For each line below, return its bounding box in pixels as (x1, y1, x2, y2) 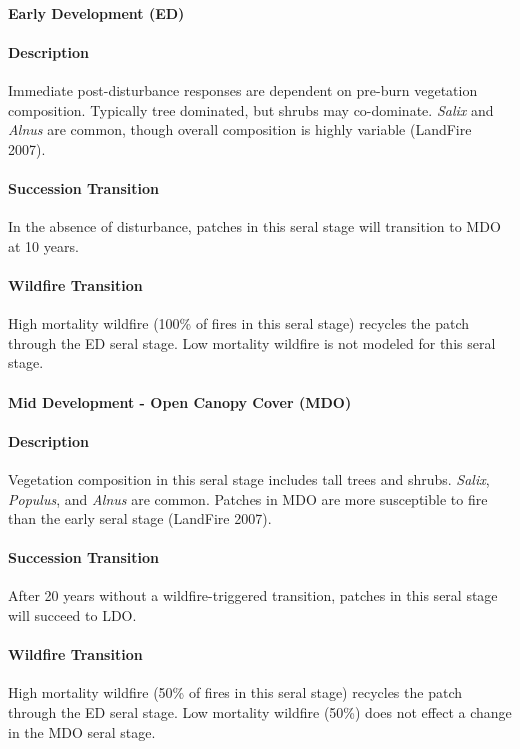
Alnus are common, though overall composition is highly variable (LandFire (8, 119, 472, 140)
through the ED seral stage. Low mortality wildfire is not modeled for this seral (8, 332, 496, 353)
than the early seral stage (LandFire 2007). (8, 508, 272, 529)
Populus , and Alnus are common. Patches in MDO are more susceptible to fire (8, 488, 488, 509)
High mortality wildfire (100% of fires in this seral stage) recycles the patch (8, 313, 469, 334)
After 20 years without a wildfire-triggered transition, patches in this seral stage (8, 585, 498, 606)
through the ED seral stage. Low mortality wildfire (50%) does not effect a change (8, 702, 512, 723)
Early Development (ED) (8, 2, 185, 23)
